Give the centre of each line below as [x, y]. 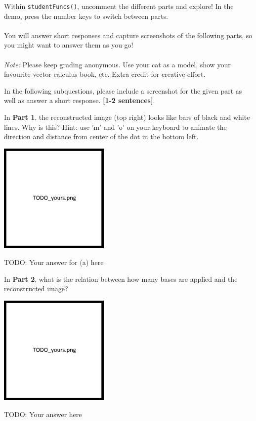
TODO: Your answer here [43, 414]
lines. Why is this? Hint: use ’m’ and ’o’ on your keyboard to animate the [115, 127]
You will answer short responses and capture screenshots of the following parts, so [128, 35]
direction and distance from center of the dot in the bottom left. [101, 136]
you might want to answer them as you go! [69, 45]
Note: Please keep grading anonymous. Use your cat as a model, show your [117, 64]
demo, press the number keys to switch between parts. [86, 16]
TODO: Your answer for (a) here [54, 262]
